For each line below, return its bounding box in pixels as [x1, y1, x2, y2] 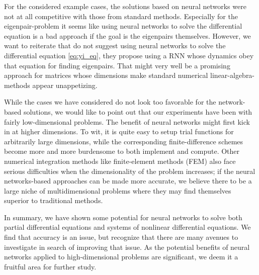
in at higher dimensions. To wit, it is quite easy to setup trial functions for [4, 126, 234, 137]
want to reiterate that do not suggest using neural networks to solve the [4, 40, 226, 51]
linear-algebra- [210, 70, 255, 80]
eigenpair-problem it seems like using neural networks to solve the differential [4, 21, 242, 31]
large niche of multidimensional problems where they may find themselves [4, 185, 231, 196]
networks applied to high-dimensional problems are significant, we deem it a [4, 251, 238, 262]
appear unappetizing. [32, 79, 98, 90]
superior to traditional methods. [4, 195, 103, 206]
